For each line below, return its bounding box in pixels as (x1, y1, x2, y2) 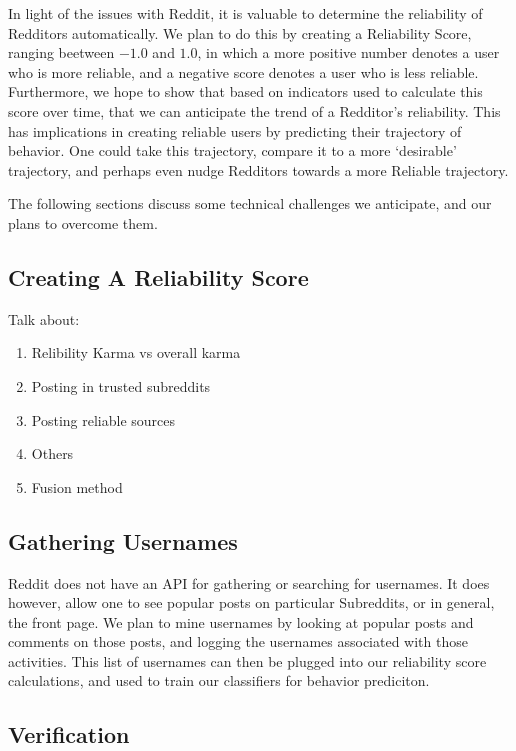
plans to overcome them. (8, 212, 158, 233)
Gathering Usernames (8, 525, 238, 556)
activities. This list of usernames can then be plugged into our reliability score (8, 650, 487, 671)
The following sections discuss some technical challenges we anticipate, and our (8, 193, 492, 214)
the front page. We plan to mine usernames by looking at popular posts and (8, 611, 474, 632)
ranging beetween (8, 42, 115, 63)
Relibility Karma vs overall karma (31, 342, 241, 363)
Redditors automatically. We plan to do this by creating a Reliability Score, (8, 22, 472, 43)
